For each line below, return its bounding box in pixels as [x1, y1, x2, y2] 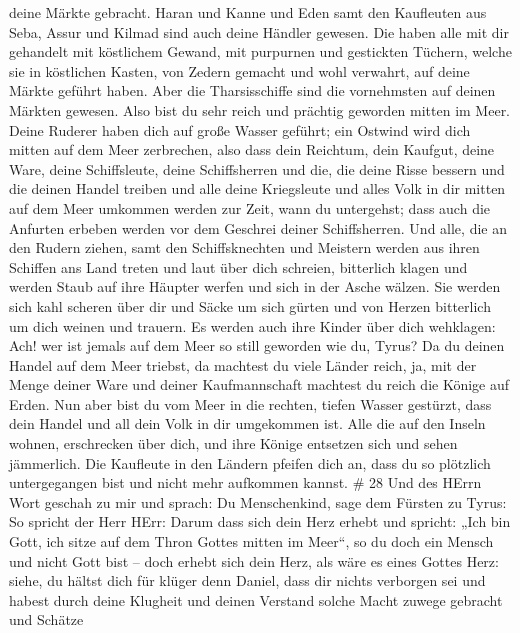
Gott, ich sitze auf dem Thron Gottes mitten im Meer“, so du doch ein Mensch [9, 531, 494, 552]
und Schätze [9, 609, 84, 630]
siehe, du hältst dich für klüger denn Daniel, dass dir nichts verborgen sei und [9, 570, 486, 591]
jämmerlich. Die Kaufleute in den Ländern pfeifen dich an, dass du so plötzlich [9, 452, 491, 473]
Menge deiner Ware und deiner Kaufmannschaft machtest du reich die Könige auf [9, 374, 510, 395]
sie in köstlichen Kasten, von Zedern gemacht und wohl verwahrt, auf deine [9, 60, 470, 81]
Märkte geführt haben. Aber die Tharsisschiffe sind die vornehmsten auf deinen [9, 80, 496, 101]
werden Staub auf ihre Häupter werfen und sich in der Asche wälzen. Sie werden [9, 276, 501, 297]
